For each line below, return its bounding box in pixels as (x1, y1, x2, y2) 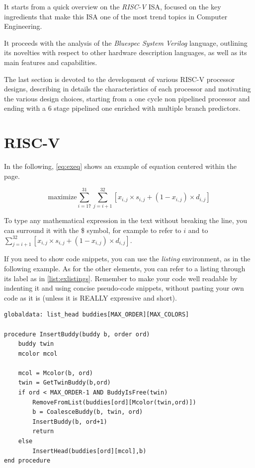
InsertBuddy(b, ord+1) (32, 418, 107, 425)
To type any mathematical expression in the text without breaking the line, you (4, 215, 248, 226)
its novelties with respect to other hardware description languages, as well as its (4, 47, 247, 58)
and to (188, 225, 208, 235)
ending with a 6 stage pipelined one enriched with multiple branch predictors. (4, 103, 241, 113)
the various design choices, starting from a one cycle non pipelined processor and (4, 93, 250, 103)
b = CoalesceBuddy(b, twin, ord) (32, 408, 143, 416)
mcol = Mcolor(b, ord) (18, 369, 93, 377)
